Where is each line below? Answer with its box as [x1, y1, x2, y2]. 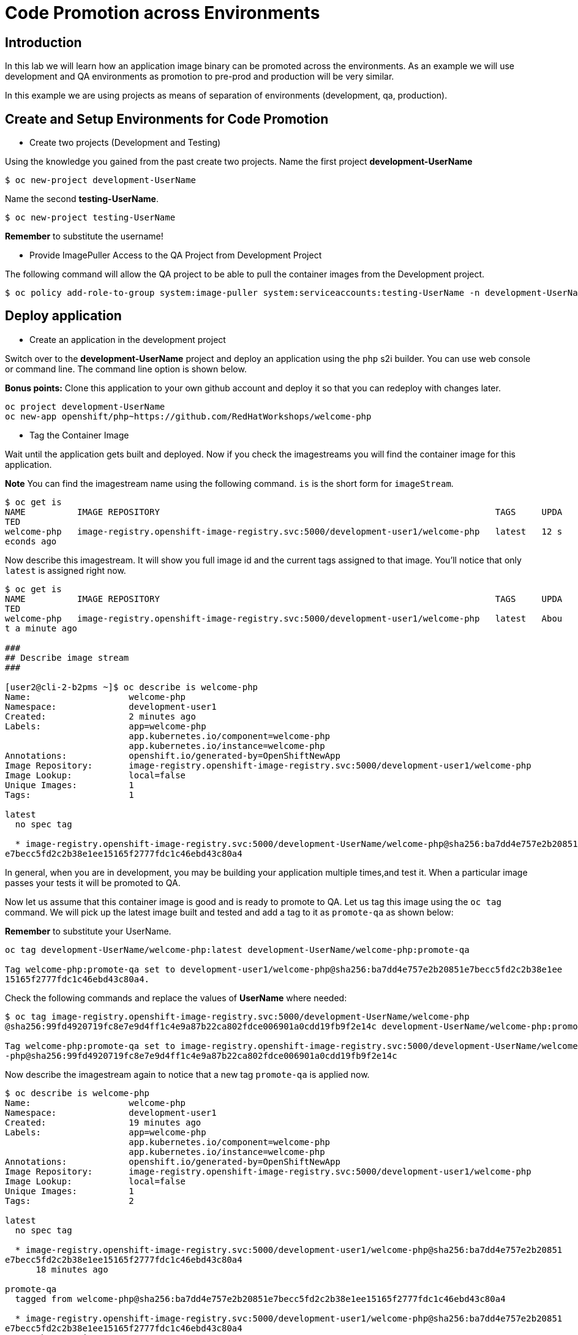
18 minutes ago [36, 1264, 108, 1274]
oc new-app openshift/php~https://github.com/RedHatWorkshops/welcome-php [5, 411, 372, 421]
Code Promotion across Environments [5, 2, 320, 23]
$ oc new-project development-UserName [5, 175, 196, 186]
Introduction [5, 34, 82, 50]
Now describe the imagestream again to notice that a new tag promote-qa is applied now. [5, 1069, 370, 1080]
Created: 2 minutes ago [5, 711, 196, 721]
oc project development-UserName [5, 401, 165, 412]
